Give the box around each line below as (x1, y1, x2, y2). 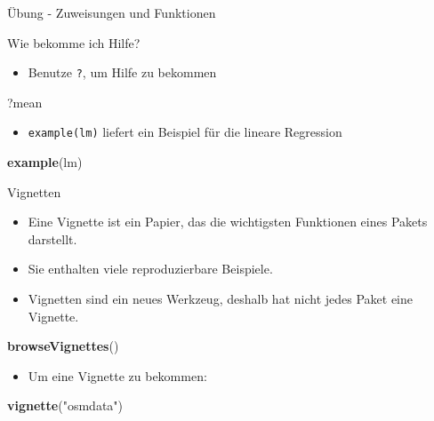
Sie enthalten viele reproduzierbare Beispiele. (28, 259, 273, 278)
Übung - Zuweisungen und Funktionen (7, 4, 216, 21)
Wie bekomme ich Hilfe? (7, 33, 141, 52)
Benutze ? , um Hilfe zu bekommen (28, 63, 217, 82)
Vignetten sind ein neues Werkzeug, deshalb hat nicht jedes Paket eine (28, 290, 413, 308)
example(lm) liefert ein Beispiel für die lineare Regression (28, 123, 342, 141)
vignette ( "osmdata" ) (7, 396, 124, 415)
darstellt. (28, 229, 77, 248)
